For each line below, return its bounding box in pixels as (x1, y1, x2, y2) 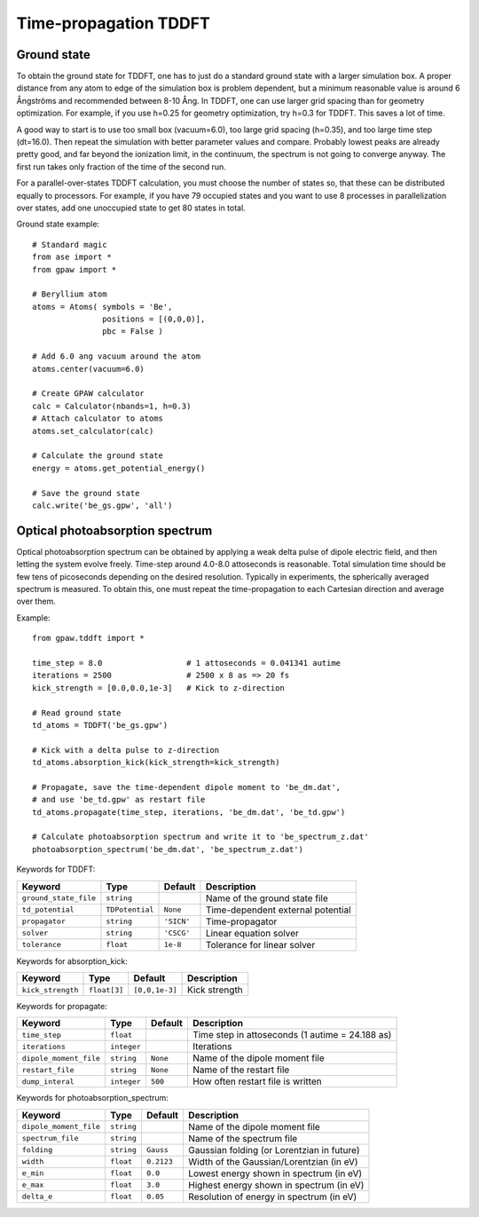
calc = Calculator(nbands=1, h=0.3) (32, 400, 192, 411)
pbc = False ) (102, 327, 164, 336)
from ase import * (32, 252, 113, 262)
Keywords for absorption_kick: (16, 955, 129, 967)
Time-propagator (205, 915, 278, 928)
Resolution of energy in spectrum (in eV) (187, 1190, 357, 1203)
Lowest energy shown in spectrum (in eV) (187, 1167, 363, 1180)
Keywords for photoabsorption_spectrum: (16, 1093, 169, 1103)
